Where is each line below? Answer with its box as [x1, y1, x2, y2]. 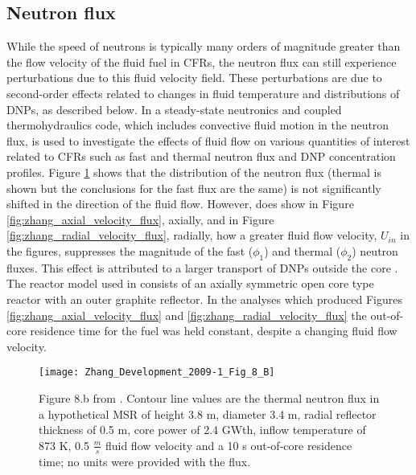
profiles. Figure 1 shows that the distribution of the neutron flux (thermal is [6, 163, 381, 180]
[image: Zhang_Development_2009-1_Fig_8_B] [39, 366, 275, 379]
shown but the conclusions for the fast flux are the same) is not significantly [6, 179, 381, 196]
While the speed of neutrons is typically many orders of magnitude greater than [6, 38, 401, 55]
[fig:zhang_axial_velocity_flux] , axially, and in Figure [6, 211, 274, 227]
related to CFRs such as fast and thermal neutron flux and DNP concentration [6, 148, 396, 165]
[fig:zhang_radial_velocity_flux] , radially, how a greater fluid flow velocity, [6, 227, 377, 244]
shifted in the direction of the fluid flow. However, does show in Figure [6, 195, 354, 212]
